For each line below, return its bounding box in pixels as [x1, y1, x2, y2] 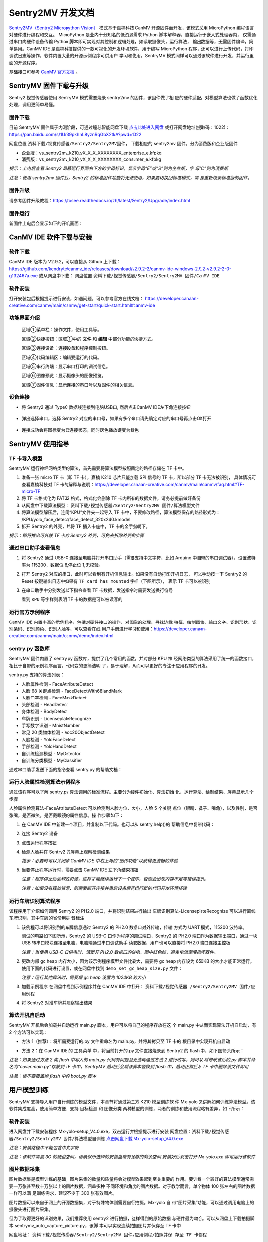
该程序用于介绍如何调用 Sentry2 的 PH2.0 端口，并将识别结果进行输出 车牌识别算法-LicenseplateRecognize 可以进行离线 [9, 908, 256, 914]
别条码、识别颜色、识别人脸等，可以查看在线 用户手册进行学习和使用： [9, 626, 154, 632]
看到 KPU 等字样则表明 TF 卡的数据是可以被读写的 [21, 596, 123, 602]
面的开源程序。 [9, 60, 40, 66]
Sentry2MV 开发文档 [9, 7, 95, 18]
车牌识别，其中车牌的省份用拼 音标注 [9, 915, 84, 921]
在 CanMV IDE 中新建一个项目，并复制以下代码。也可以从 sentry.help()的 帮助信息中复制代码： [21, 821, 215, 827]
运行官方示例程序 [9, 609, 50, 616]
